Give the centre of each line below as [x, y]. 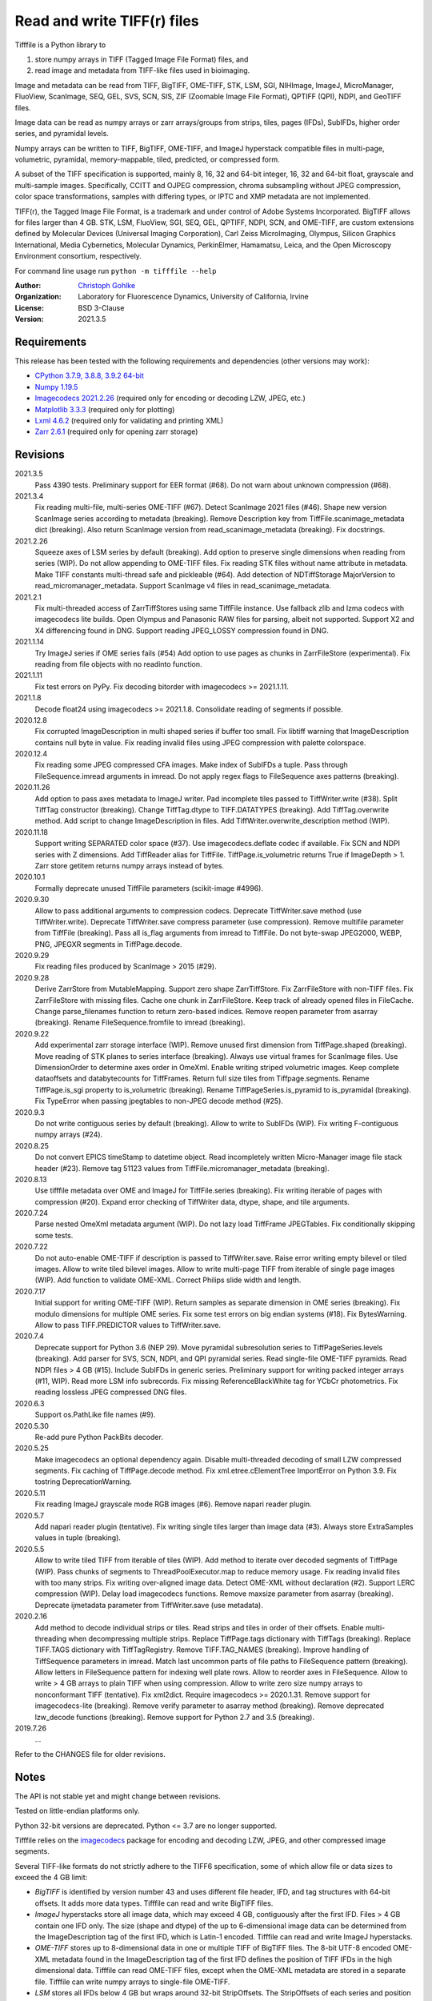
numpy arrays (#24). [69, 1135]
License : [29, 307]
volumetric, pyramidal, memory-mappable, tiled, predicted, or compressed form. [147, 159]
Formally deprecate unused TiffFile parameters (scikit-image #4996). [149, 888]
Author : [28, 285]
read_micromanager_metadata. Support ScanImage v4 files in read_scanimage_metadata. [183, 586]
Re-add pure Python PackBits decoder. [99, 1437]
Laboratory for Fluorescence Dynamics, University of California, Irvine [193, 297]
